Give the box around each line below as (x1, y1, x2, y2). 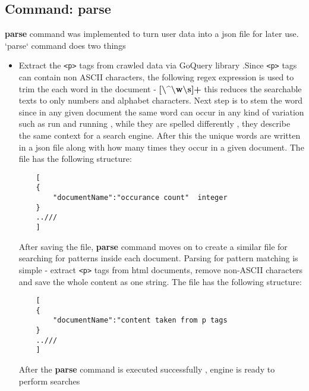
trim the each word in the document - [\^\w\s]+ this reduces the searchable (18, 82, 302, 95)
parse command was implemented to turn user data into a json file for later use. (5, 27, 299, 40)
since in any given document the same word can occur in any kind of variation (18, 105, 304, 118)
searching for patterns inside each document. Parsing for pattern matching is (18, 252, 298, 264)
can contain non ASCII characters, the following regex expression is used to (18, 71, 294, 83)
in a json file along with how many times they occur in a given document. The (18, 140, 304, 153)
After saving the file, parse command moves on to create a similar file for (18, 240, 288, 252)
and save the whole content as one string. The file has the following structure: (18, 275, 302, 287)
